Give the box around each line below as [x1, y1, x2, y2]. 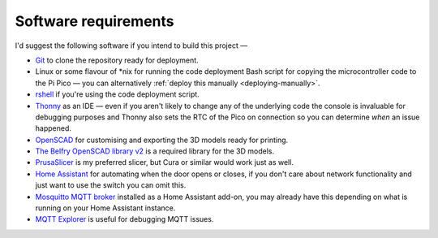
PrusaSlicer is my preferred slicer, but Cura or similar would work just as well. [35, 158, 294, 167]
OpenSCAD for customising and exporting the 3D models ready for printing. [35, 135, 289, 145]
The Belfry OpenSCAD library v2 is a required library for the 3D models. [35, 146, 275, 156]
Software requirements [15, 12, 174, 30]
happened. [35, 123, 72, 133]
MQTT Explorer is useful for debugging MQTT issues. [35, 214, 214, 224]
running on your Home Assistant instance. [35, 203, 176, 213]
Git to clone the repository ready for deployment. [35, 55, 199, 65]
